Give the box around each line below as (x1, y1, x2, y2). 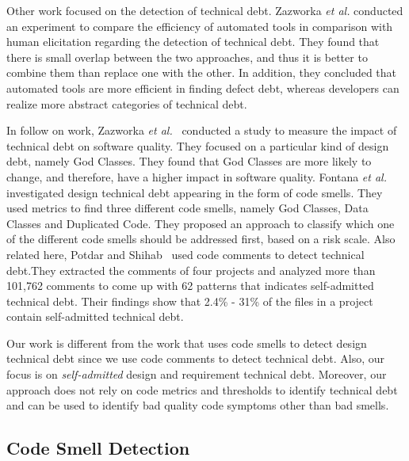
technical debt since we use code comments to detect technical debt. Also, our (6, 350, 385, 367)
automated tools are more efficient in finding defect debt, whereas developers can (6, 79, 399, 96)
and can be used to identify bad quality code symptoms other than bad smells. (6, 397, 389, 413)
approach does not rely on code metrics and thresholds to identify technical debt (6, 381, 398, 398)
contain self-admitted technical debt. (6, 308, 184, 325)
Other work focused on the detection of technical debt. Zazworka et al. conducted (6, 2, 403, 18)
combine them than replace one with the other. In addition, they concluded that (6, 64, 397, 81)
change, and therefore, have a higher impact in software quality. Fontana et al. (6, 168, 387, 185)
